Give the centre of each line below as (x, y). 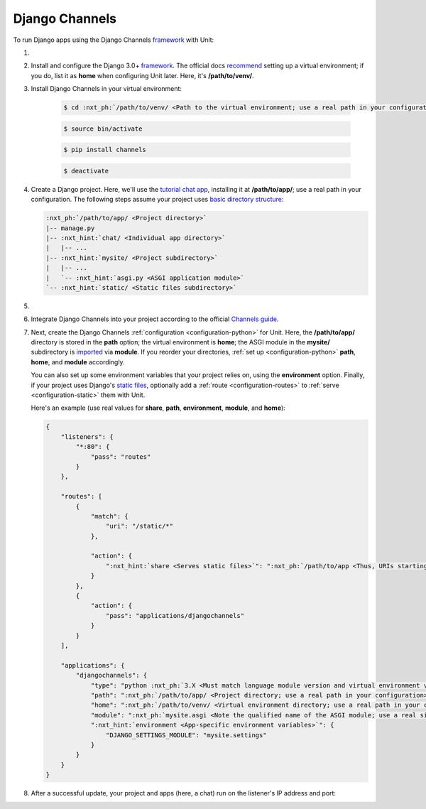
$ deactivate (86, 171)
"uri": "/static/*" (140, 526)
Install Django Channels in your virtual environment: (106, 89)
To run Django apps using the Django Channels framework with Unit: (114, 40)
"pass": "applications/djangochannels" (175, 615)
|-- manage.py (70, 228)
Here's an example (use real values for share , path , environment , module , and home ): (158, 408)
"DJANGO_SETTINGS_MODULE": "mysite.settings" (186, 735)
